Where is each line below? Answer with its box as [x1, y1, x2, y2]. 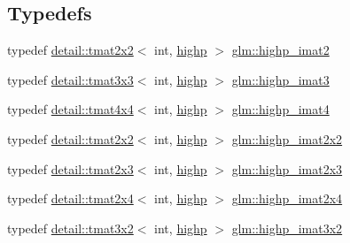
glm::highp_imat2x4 [231, 189, 343, 208]
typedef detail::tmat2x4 [7, 189, 134, 208]
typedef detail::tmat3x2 [7, 218, 134, 237]
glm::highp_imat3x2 [231, 218, 343, 237]
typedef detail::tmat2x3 [7, 159, 134, 178]
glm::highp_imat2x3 [231, 159, 343, 178]
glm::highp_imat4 [231, 100, 330, 118]
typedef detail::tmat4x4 [7, 100, 134, 118]
